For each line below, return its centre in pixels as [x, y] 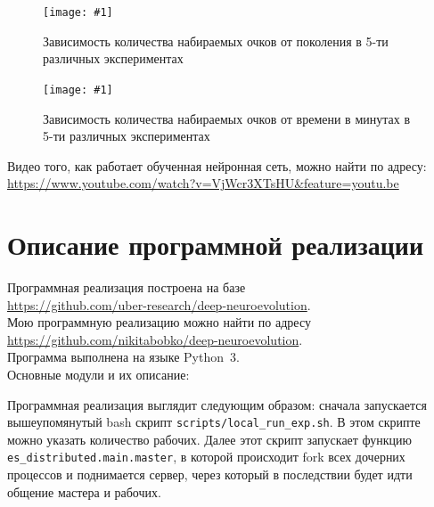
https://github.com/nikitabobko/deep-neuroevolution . [155, 339]
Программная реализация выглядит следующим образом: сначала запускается [217, 404]
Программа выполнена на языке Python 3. [123, 357]
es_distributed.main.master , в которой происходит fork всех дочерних [206, 457]
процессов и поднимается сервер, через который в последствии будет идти [210, 474]
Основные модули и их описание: [98, 374]
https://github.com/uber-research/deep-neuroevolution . [159, 304]
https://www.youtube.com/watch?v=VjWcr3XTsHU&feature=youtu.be [203, 183]
